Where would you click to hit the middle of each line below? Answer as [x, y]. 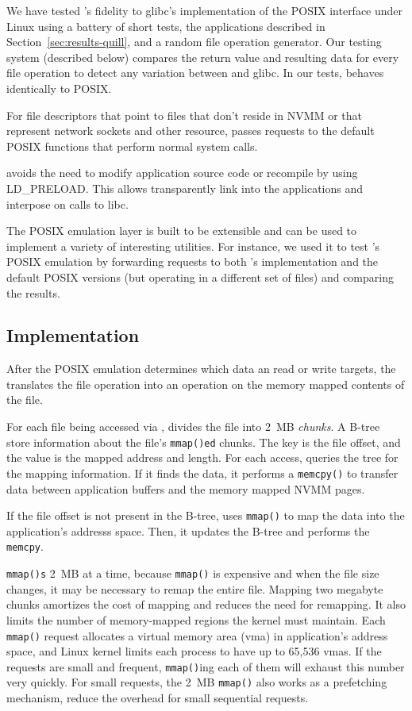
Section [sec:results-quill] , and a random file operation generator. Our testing [194, 42]
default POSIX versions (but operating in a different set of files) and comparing [200, 277]
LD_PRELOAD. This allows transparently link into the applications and [185, 188]
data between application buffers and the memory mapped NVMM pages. [186, 488]
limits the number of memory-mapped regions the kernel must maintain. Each [196, 619]
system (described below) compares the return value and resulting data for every [203, 57]
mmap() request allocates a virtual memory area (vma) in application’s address [197, 635]
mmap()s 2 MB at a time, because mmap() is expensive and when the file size [193, 573]
